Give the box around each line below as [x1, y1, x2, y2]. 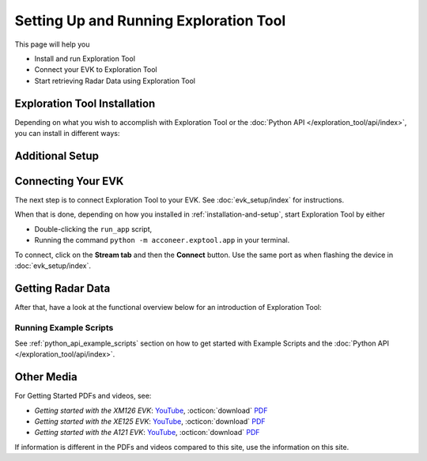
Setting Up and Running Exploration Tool [14, 12, 286, 29]
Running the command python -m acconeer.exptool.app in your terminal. [34, 236, 290, 245]
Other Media [14, 370, 78, 384]
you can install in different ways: [14, 129, 120, 138]
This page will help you [14, 40, 90, 49]
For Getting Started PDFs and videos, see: [14, 391, 152, 401]
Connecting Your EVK [14, 174, 124, 187]
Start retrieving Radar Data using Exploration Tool [34, 76, 195, 85]
